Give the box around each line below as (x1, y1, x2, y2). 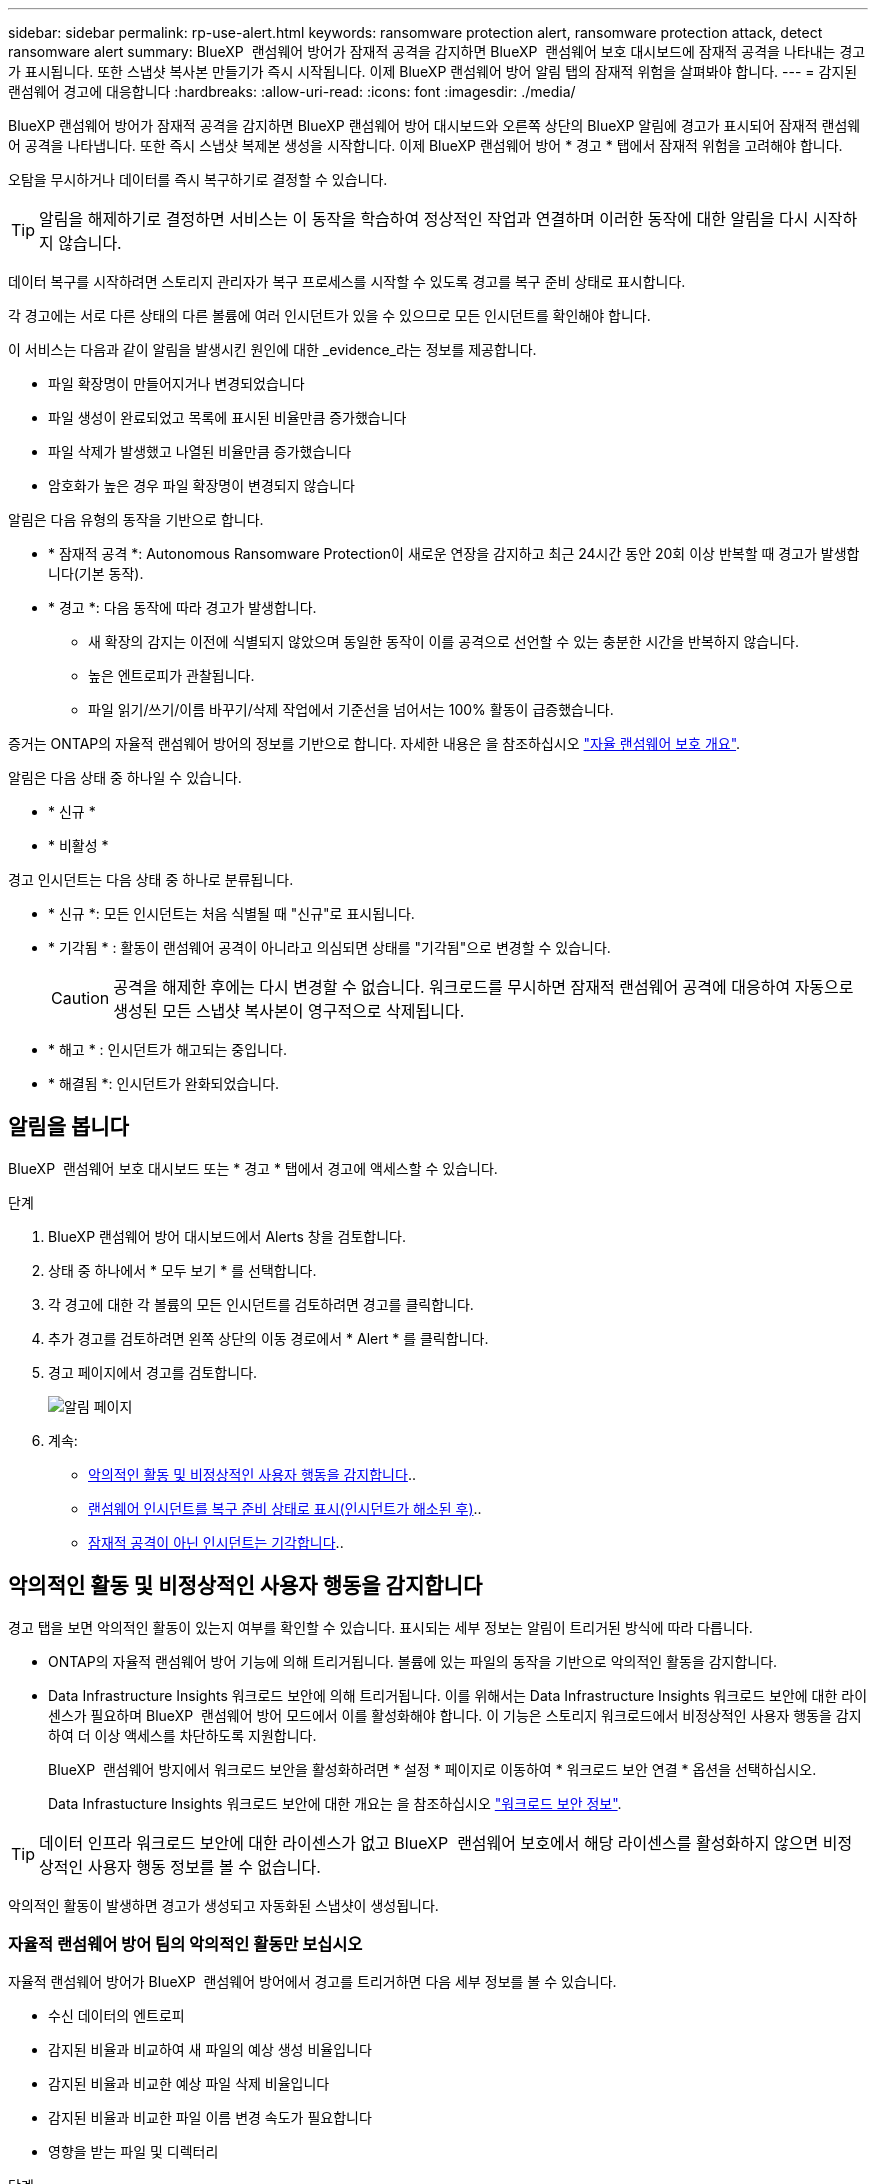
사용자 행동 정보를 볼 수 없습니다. (87, 1856, 321, 1877)
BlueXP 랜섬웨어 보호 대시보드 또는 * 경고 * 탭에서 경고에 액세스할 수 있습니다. (8, 1159, 498, 1177)
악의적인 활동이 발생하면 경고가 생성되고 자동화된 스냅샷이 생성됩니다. (8, 1896, 439, 1914)
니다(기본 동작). (48, 565, 144, 582)
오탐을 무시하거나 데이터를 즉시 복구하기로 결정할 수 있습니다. (8, 171, 388, 188)
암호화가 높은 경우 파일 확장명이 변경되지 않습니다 (48, 477, 355, 494)
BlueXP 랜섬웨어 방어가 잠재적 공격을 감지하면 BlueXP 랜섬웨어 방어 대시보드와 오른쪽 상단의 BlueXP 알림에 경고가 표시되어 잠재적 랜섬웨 (8, 117, 861, 134)
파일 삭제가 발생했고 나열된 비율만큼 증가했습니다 (48, 443, 352, 460)
